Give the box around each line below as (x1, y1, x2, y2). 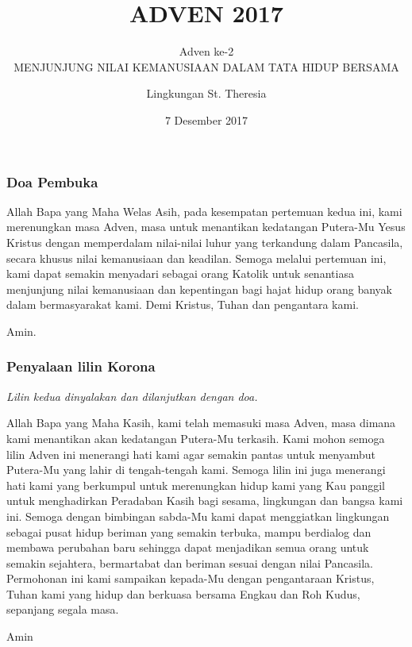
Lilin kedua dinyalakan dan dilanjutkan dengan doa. (6, 387, 258, 404)
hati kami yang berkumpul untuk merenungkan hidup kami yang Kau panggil (6, 476, 385, 493)
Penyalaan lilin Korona (6, 356, 156, 376)
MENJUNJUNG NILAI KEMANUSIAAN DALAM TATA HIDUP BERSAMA (13, 58, 399, 75)
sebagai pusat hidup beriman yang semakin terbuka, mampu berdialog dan (6, 523, 372, 540)
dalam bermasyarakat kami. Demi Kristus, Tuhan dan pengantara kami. (6, 296, 359, 313)
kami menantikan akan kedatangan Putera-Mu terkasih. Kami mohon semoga (6, 429, 385, 446)
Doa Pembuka (6, 171, 98, 191)
